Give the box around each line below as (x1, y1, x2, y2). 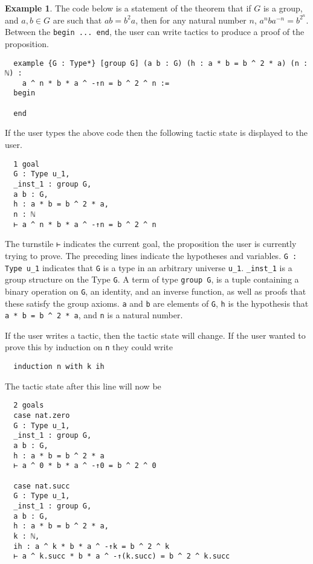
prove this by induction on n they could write (5, 341, 173, 353)
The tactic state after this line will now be (5, 379, 161, 392)
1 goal (13, 159, 40, 168)
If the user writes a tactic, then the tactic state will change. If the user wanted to (5, 328, 306, 341)
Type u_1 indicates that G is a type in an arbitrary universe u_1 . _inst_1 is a (5, 261, 292, 274)
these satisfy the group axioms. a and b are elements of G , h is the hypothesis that (5, 296, 309, 309)
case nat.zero (13, 411, 70, 420)
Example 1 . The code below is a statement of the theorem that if (5, 2, 251, 14)
